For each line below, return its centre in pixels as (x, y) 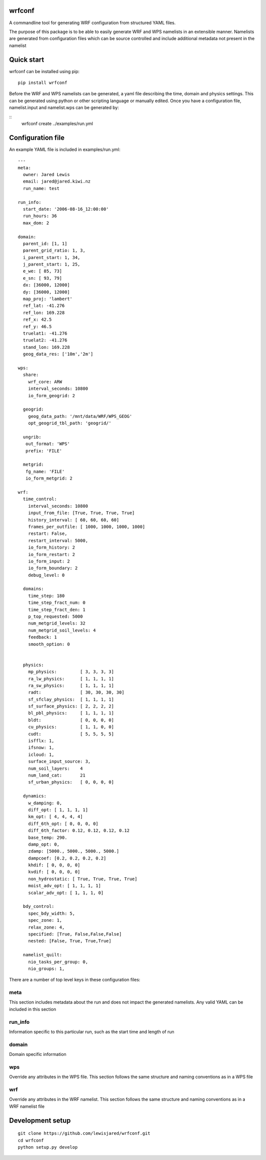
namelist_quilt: (43, 955)
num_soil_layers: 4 (55, 768)
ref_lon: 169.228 (44, 313)
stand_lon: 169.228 (46, 347)
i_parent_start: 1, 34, (52, 257)
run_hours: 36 (40, 216)
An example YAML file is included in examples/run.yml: (65, 149)
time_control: (40, 499)
